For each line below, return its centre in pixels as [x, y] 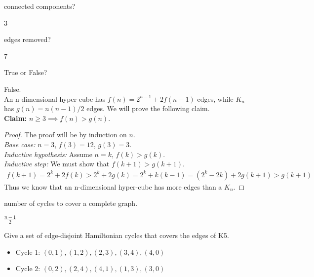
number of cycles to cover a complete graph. [71, 203]
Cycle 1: [28, 252]
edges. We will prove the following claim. [148, 108]
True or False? [26, 72]
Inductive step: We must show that [57, 164]
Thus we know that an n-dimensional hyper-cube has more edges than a [113, 186]
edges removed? [27, 39]
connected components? [40, 6]
